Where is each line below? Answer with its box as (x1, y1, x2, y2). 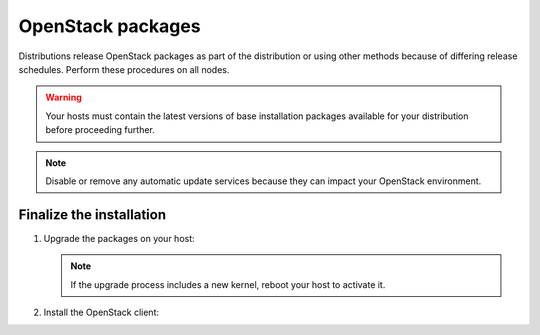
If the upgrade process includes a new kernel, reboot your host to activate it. (70, 278, 386, 290)
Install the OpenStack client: (43, 306, 160, 318)
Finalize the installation (18, 206, 167, 223)
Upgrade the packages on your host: (43, 232, 195, 244)
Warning (45, 91, 82, 104)
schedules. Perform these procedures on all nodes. (18, 63, 230, 75)
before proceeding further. (45, 124, 155, 136)
